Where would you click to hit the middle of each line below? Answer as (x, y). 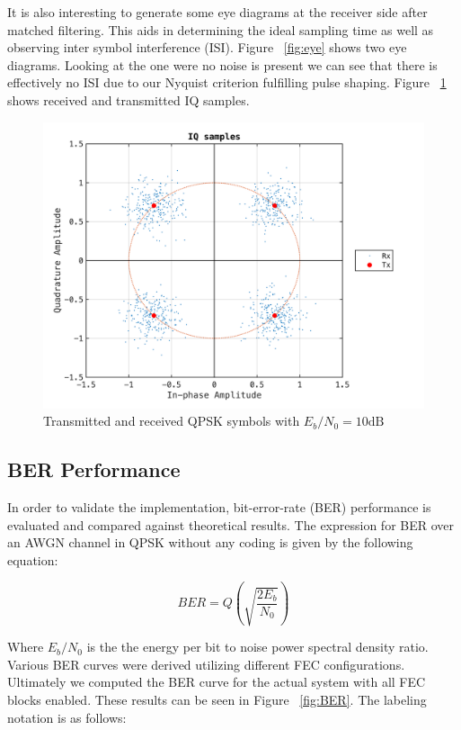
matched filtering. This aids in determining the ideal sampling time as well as (221, 29)
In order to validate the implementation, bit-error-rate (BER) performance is (219, 506)
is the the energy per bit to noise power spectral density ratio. (257, 647)
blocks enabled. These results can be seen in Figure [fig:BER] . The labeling (217, 700)
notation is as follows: (67, 717)
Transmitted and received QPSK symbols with (172, 421)
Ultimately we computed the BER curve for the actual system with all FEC (217, 682)
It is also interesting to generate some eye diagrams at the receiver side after (217, 12)
